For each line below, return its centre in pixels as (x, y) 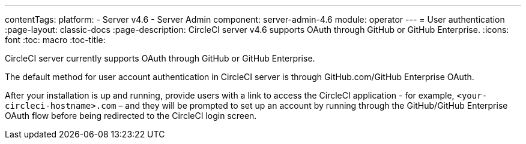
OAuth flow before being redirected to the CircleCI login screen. (131, 116)
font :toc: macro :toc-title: (55, 40)
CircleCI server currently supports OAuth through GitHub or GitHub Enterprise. (160, 58)
